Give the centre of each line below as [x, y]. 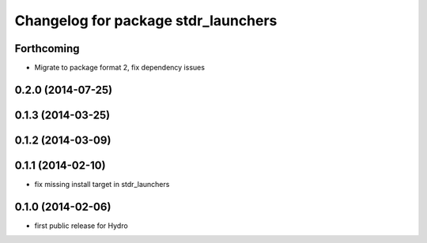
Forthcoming [47, 49]
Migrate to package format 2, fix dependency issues [120, 68]
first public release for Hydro [81, 226]
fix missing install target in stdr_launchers [102, 185]
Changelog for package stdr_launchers [146, 21]
